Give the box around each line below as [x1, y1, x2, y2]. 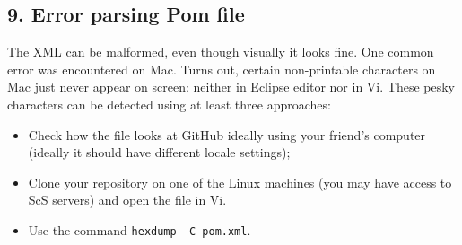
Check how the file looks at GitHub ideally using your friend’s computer [28, 125, 426, 144]
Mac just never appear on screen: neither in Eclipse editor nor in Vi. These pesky [7, 77, 455, 96]
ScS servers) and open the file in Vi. [28, 190, 227, 209]
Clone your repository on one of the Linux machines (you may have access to [28, 172, 452, 191]
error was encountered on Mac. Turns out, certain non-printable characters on [7, 59, 436, 78]
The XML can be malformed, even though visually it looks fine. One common [7, 42, 434, 61]
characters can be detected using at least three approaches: [7, 94, 331, 113]
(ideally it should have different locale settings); [28, 143, 291, 162]
